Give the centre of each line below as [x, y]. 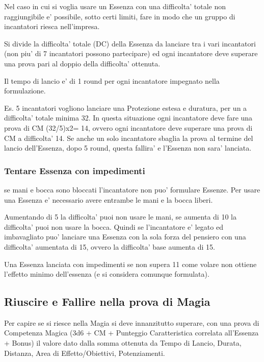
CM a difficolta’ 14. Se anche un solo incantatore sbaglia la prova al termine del [129, 138]
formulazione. [25, 91]
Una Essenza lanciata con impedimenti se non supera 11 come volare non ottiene [130, 264]
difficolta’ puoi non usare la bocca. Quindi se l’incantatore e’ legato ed [114, 226]
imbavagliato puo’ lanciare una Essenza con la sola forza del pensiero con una [125, 237]
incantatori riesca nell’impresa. [52, 26]
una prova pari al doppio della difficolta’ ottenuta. [82, 63]
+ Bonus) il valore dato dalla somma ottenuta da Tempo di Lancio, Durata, [123, 343]
